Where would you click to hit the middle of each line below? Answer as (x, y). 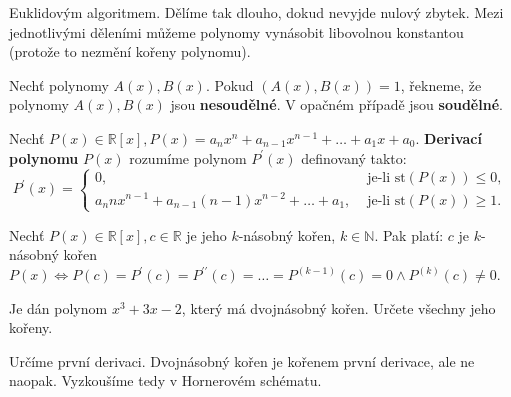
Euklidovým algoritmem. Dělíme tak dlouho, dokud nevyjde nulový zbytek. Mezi (256, 12)
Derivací (453, 137)
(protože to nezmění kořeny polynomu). (130, 51)
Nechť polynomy (59, 84)
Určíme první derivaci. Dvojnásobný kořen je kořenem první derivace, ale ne (242, 360)
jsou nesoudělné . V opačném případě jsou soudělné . (336, 104)
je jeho (206, 234)
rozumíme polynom (188, 157)
